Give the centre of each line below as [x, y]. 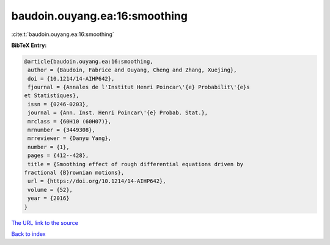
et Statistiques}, [52, 96]
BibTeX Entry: [29, 45]
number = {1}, [49, 147]
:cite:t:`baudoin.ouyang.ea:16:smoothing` [63, 34]
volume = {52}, [50, 190]
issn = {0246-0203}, [58, 104]
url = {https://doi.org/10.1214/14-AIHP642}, [97, 181]
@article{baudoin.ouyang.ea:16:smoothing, [89, 61]
